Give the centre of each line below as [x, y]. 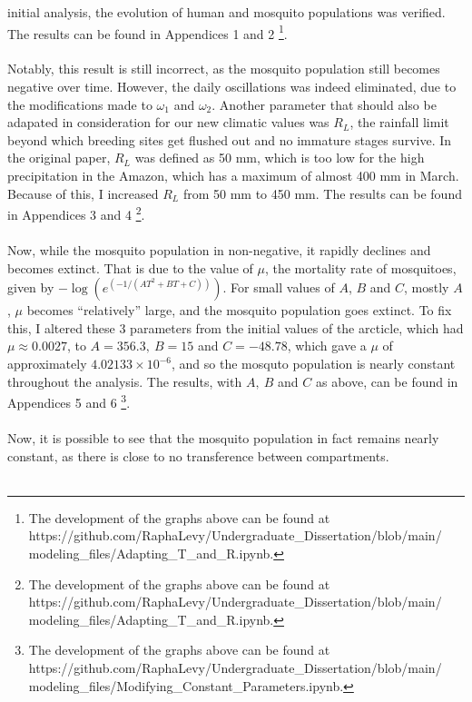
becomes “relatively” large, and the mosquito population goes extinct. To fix [239, 310]
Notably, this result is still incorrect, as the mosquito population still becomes [224, 69]
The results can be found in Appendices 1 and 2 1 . [147, 32]
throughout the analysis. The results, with [125, 381]
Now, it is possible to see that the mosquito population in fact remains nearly [223, 438]
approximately [47, 363]
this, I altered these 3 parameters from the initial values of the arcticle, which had [236, 327]
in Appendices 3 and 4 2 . [76, 213]
